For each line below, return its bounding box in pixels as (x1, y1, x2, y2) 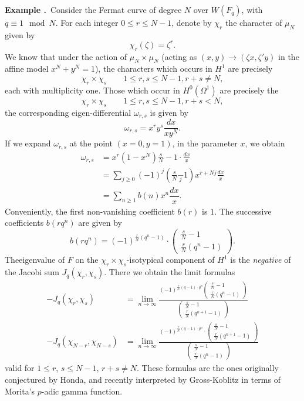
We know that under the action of (5, 50, 127, 62)
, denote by (171, 16, 212, 28)
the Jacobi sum (5, 266, 59, 278)
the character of (225, 16, 282, 28)
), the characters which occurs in (94, 62, 212, 75)
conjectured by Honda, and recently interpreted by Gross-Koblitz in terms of (5, 373, 281, 386)
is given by (150, 106, 188, 118)
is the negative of (230, 253, 291, 266)
